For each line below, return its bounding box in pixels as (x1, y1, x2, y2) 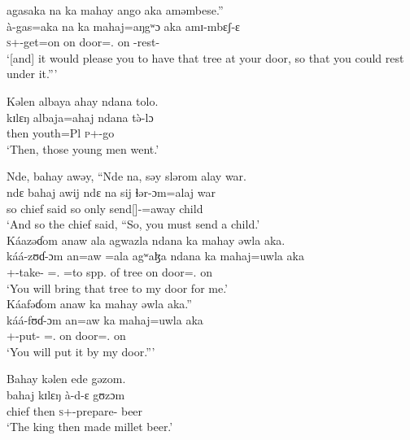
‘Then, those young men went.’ (7, 140, 159, 157)
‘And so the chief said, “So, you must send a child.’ (7, 216, 260, 233)
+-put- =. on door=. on (7, 327, 126, 344)
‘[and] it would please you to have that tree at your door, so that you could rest (7, 49, 404, 66)
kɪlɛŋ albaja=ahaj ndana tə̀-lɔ (7, 108, 154, 125)
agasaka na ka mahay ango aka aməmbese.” (7, 2, 224, 18)
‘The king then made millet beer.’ (7, 418, 173, 435)
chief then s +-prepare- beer (7, 402, 143, 419)
